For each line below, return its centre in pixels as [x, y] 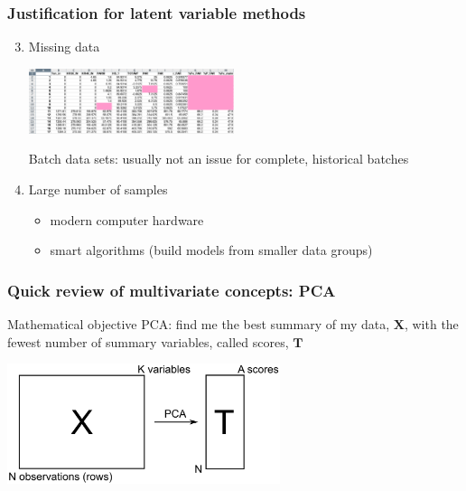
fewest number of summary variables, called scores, [148, 341]
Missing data [64, 47]
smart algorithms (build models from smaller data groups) [211, 250]
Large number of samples [98, 189]
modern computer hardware [127, 219]
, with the [431, 323]
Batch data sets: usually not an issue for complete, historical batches [219, 159]
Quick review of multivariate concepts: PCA [172, 290]
